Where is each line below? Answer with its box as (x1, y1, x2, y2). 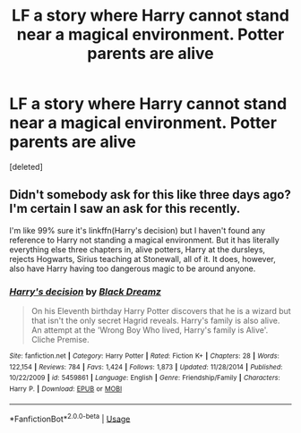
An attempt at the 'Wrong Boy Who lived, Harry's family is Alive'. (30, 325, 269, 335)
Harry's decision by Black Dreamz (9, 285, 161, 298)
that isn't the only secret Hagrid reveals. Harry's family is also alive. (30, 315, 280, 327)
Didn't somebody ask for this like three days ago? (9, 187, 291, 202)
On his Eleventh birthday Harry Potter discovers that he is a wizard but (30, 306, 291, 317)
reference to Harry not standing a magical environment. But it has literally (9, 234, 279, 245)
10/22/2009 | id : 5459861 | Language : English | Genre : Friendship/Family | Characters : (9, 373, 280, 383)
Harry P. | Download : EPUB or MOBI (9, 385, 123, 394)
